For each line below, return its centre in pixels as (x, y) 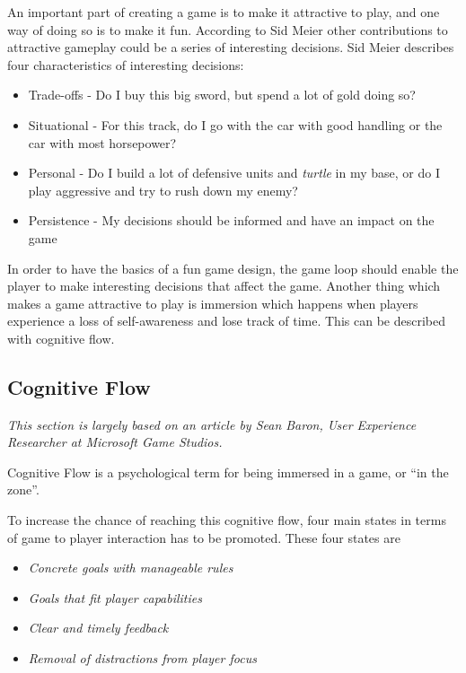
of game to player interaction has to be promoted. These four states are (204, 537)
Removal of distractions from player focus (142, 658)
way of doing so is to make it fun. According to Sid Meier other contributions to (228, 29)
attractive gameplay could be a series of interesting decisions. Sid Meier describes (231, 47)
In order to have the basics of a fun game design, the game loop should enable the (233, 268)
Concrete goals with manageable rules (131, 568)
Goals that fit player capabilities (115, 597)
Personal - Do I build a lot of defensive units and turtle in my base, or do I (234, 173)
